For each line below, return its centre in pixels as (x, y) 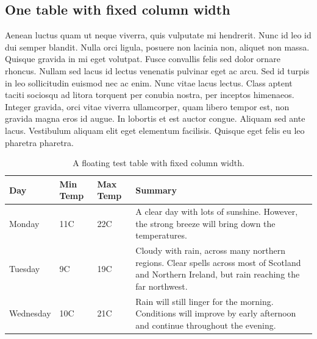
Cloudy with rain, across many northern (211, 250)
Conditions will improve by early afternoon (216, 313)
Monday (24, 223)
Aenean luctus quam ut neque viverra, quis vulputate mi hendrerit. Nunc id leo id (158, 35)
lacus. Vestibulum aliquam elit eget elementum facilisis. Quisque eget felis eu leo (155, 130)
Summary (156, 190)
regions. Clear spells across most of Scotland (218, 262)
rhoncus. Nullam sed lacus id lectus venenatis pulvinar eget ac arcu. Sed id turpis (157, 70)
